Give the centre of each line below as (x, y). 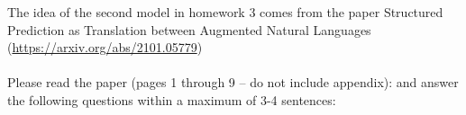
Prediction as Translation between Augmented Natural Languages (189, 29)
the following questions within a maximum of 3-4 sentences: (172, 99)
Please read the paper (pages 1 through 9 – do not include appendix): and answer (233, 82)
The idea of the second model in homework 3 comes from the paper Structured (225, 12)
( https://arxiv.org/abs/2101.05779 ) (105, 47)
